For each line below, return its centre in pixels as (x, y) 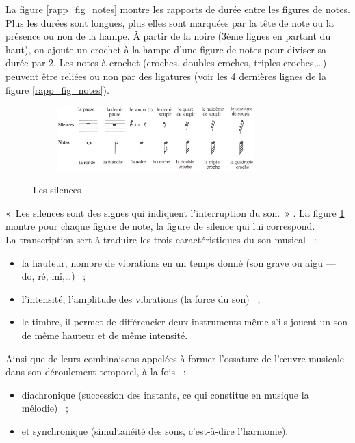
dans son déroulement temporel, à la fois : (96, 372)
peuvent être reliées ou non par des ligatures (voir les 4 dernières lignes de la (166, 76)
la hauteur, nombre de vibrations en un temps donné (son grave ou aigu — (179, 262)
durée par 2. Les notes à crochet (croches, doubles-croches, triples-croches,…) (166, 63)
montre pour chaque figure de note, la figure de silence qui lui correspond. (160, 226)
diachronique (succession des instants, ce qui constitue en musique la (165, 394)
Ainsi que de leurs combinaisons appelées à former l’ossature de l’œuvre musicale (175, 358)
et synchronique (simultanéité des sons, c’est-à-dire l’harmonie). (155, 430)
